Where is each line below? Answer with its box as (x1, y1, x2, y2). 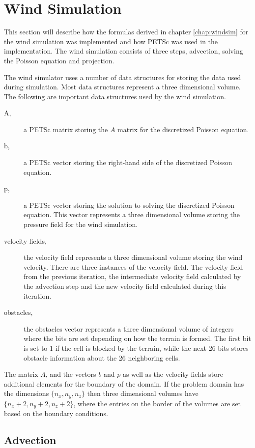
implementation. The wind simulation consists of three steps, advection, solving (4, 46, 243, 56)
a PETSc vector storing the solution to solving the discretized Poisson (24, 199, 234, 210)
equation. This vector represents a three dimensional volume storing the (24, 209, 240, 220)
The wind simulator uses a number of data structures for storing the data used (4, 72, 241, 82)
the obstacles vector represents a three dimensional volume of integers (24, 323, 234, 334)
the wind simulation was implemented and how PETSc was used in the (4, 36, 218, 46)
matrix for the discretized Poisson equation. (117, 124, 249, 134)
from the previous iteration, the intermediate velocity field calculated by (24, 271, 241, 281)
